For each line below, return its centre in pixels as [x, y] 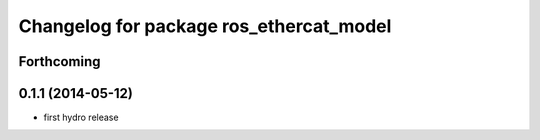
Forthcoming [59, 61]
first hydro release [81, 117]
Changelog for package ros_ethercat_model [205, 26]
